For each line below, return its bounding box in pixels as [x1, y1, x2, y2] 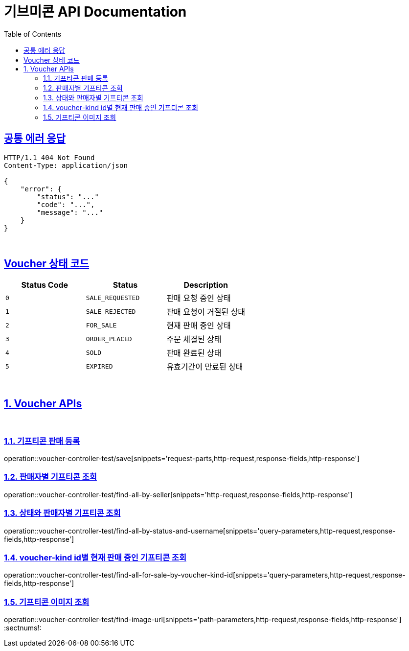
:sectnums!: [4, 624, 42, 632]
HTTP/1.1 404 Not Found [4, 153, 95, 162]
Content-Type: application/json [4, 161, 128, 169]
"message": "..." [37, 208, 103, 216]
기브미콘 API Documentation [4, 3, 187, 20]
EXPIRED [86, 362, 113, 370]
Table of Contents [4, 29, 62, 38]
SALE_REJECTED [86, 307, 136, 315]
